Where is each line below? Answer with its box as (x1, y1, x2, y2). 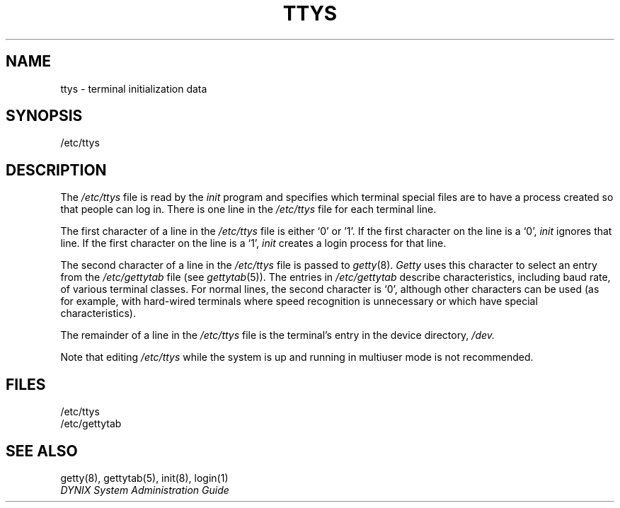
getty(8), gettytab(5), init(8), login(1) (60, 471, 229, 484)
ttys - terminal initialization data (60, 82, 207, 95)
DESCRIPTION (6, 161, 107, 179)
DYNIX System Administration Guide (60, 483, 229, 496)
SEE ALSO (6, 441, 78, 460)
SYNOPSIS (6, 107, 83, 125)
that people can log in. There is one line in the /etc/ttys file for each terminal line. (60, 203, 437, 216)
